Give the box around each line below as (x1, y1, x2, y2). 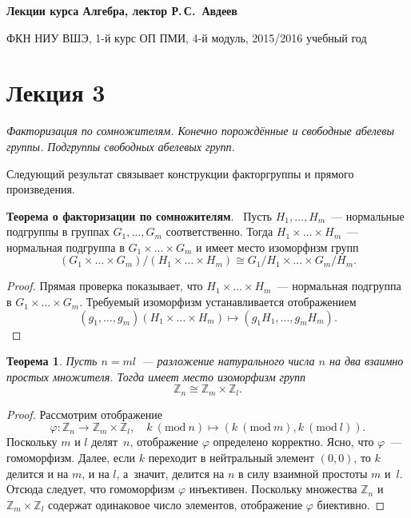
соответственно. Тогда (166, 223, 273, 240)
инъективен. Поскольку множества (189, 480, 357, 497)
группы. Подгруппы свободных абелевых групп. (6, 137, 235, 154)
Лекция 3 (6, 76, 106, 109)
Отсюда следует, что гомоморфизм (6, 480, 175, 497)
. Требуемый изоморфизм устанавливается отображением (79, 293, 357, 310)
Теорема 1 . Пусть (6, 353, 98, 369)
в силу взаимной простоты (238, 464, 368, 481)
